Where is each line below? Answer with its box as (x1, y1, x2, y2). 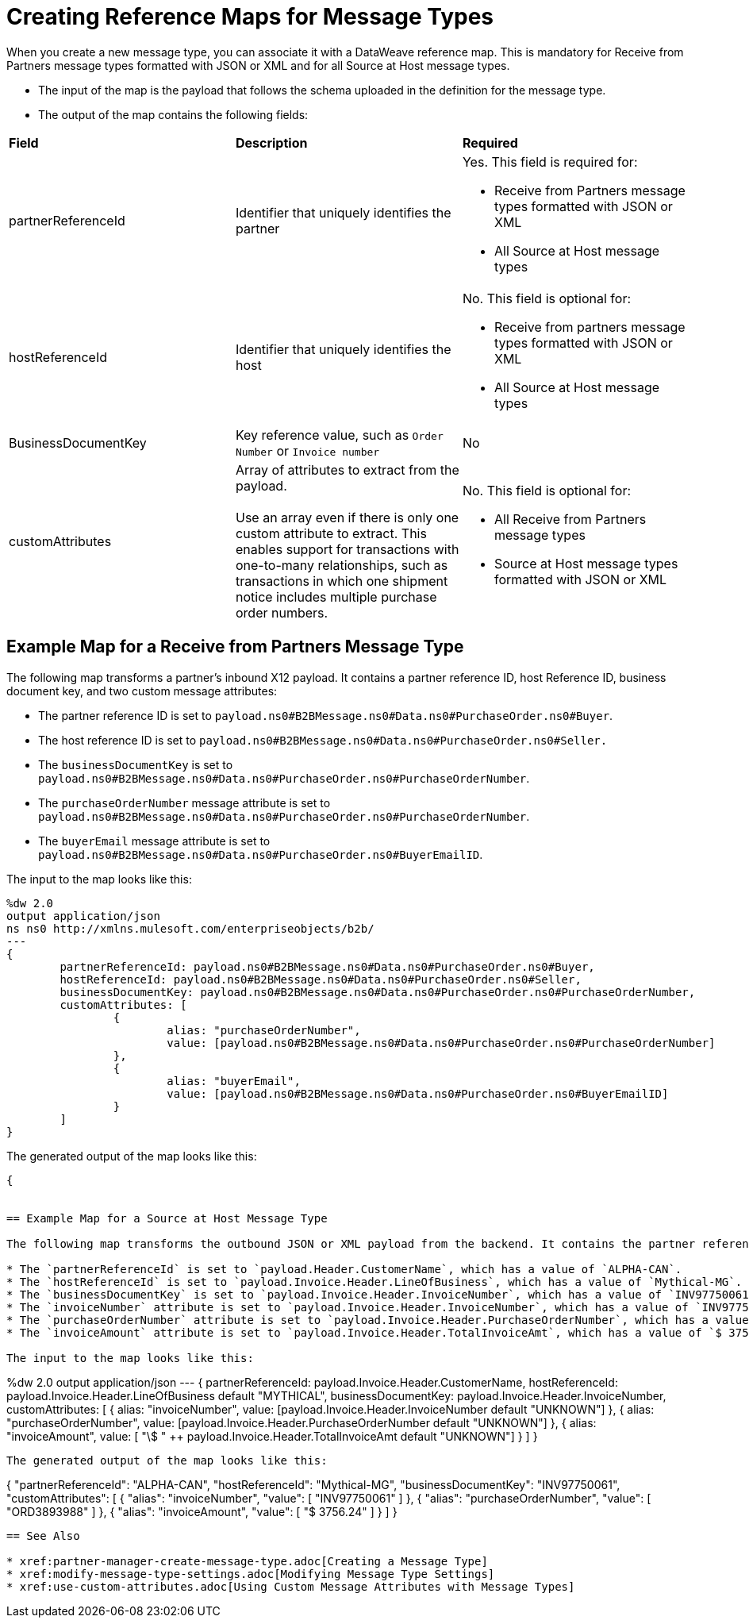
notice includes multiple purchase (235, 588, 437, 605)
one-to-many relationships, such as (235, 556, 448, 573)
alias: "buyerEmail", (167, 1074, 301, 1087)
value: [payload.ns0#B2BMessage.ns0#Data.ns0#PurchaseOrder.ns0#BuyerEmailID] (167, 1087, 669, 1100)
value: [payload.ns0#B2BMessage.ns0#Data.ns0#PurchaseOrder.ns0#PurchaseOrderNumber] (167, 1036, 716, 1049)
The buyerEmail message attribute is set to (38, 833, 271, 848)
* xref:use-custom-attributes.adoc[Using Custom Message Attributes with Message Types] (6, 1580, 575, 1593)
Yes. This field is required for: (462, 153, 638, 170)
